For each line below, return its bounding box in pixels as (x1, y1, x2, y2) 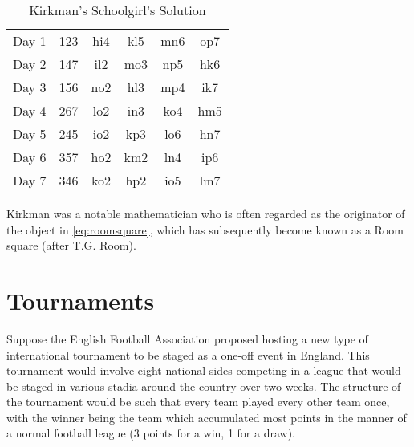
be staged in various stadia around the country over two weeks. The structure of (6, 377, 401, 394)
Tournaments (6, 283, 155, 316)
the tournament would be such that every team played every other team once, (6, 393, 390, 410)
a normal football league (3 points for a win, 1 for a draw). (6, 425, 295, 441)
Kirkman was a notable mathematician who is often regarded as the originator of (6, 205, 405, 221)
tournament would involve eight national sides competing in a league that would (6, 362, 401, 379)
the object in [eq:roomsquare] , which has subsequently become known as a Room (6, 221, 404, 238)
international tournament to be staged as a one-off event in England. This (6, 346, 370, 363)
